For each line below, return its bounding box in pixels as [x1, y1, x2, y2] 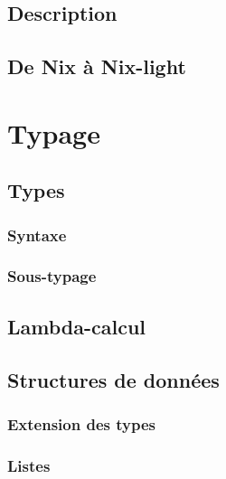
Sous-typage [7, 265, 97, 287]
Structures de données [7, 365, 220, 393]
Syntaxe [7, 223, 67, 246]
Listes [7, 454, 51, 476]
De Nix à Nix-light [7, 52, 186, 80]
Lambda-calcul [7, 312, 146, 340]
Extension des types [7, 412, 155, 435]
